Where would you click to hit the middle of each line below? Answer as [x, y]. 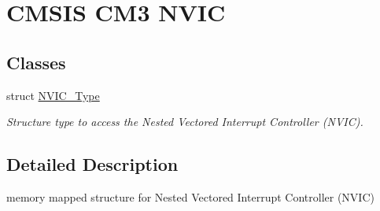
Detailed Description [92, 164]
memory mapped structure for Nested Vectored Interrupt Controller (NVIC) [190, 196]
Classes [36, 62]
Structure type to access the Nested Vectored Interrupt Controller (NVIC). [185, 122]
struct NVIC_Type [53, 95]
